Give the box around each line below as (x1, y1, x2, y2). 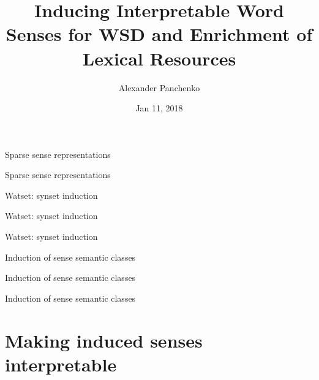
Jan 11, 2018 (135, 102, 183, 114)
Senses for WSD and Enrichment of (6, 21, 313, 47)
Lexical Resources (82, 45, 236, 70)
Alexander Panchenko (118, 81, 200, 94)
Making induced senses (5, 327, 203, 352)
